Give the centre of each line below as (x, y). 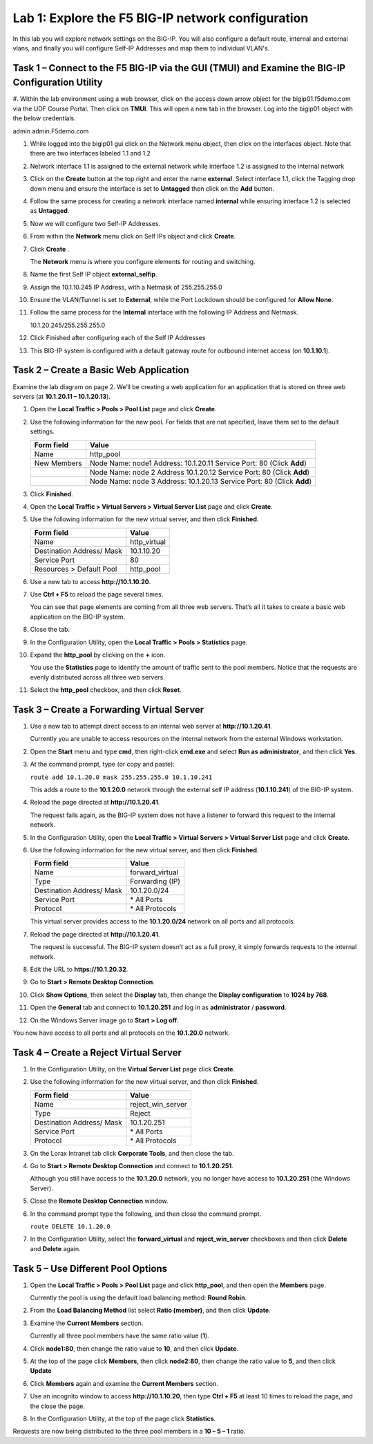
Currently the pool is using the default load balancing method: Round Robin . (138, 1298)
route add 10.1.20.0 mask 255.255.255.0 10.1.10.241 (121, 777)
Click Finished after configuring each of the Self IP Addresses (118, 338)
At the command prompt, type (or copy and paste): (103, 765)
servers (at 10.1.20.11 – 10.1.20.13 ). (61, 396)
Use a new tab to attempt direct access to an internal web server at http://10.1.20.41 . (151, 726)
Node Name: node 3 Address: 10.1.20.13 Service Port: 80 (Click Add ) (201, 481)
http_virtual (148, 541)
